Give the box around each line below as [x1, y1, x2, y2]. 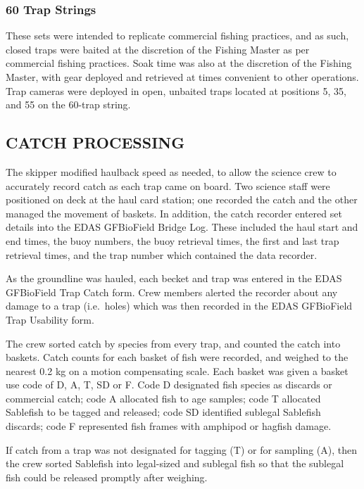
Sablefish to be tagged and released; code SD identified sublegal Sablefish [6, 405, 321, 419]
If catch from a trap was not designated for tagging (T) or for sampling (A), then [6, 442, 357, 457]
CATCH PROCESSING [6, 132, 185, 153]
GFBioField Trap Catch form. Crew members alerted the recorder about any [6, 284, 338, 299]
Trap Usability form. [6, 312, 94, 326]
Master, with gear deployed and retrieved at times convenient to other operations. [6, 70, 359, 84]
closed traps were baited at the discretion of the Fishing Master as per [6, 42, 310, 56]
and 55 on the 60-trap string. [6, 97, 131, 112]
